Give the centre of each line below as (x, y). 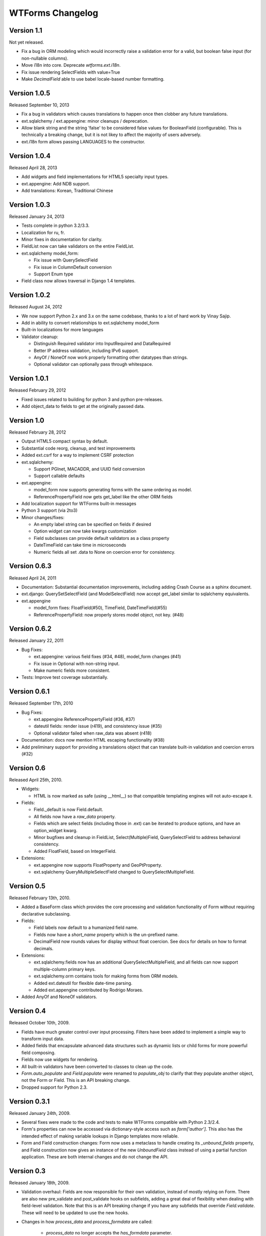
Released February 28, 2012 (38, 432)
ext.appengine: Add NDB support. (56, 183)
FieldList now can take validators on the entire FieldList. (78, 246)
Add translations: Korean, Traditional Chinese (67, 190)
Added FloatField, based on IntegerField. (75, 851)
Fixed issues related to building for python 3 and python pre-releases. (92, 399)
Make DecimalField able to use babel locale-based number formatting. (93, 79)
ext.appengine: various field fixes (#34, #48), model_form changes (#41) (107, 657)
